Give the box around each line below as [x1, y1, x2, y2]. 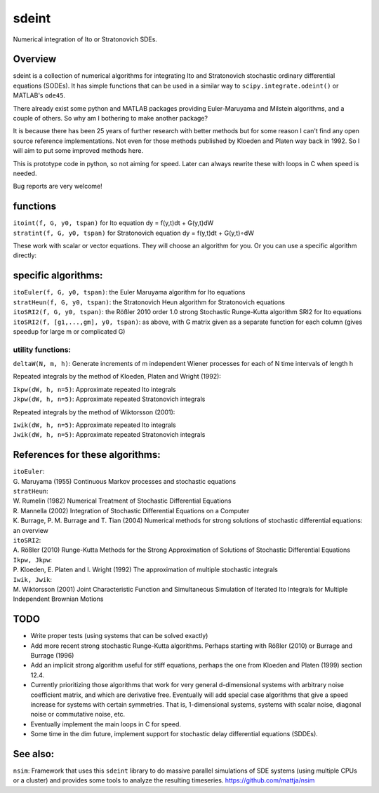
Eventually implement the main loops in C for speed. [30, 719, 182, 728]
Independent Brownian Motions [13, 595, 104, 603]
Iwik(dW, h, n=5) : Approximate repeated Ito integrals [13, 421, 177, 429]
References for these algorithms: [13, 449, 161, 461]
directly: [13, 251, 37, 259]
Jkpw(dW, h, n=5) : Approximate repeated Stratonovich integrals [13, 395, 206, 403]
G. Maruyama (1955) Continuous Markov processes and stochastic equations [13, 477, 237, 485]
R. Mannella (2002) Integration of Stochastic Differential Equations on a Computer [13, 506, 250, 515]
